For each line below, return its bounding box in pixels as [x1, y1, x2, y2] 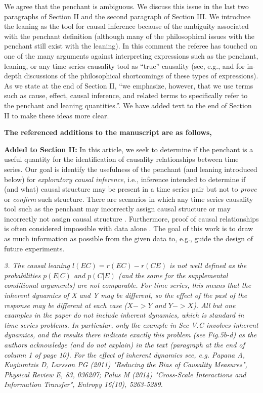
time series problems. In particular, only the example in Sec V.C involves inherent [4, 319, 258, 330]
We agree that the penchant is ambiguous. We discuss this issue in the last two [4, 1, 249, 11]
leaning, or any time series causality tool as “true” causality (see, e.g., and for [4, 60, 245, 71]
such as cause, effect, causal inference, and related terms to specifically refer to [4, 90, 248, 101]
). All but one [193, 299, 236, 310]
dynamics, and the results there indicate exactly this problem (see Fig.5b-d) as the [4, 329, 257, 340]
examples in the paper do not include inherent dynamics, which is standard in [4, 310, 244, 320]
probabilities [4, 270, 41, 280]
